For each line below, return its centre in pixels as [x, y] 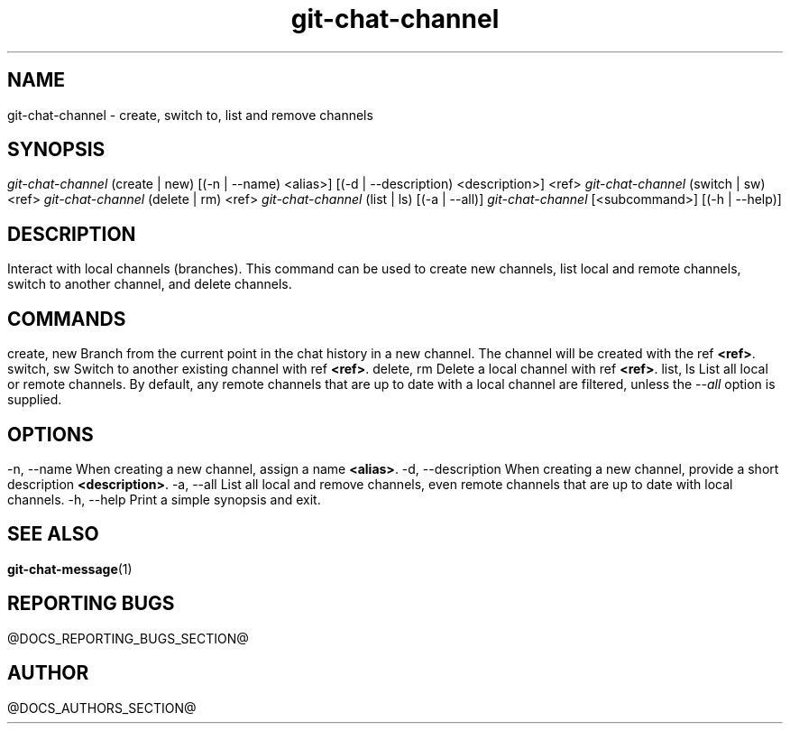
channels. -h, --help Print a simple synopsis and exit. [164, 499]
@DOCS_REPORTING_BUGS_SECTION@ [128, 638]
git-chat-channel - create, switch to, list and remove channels [190, 115]
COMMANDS [67, 319]
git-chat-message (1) [70, 569]
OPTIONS [51, 434]
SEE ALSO [53, 534]
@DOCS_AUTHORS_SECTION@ [102, 708]
